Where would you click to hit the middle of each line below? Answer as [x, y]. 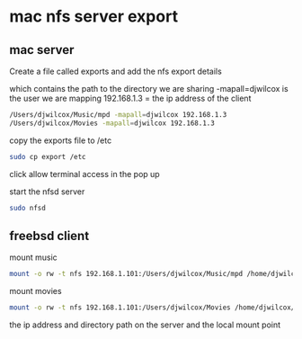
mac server [42, 50]
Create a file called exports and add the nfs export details [115, 71]
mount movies [36, 291]
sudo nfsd [28, 208]
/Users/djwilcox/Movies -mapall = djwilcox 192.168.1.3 [112, 123]
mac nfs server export [93, 17]
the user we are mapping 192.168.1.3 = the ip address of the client [130, 98]
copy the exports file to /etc [61, 140]
